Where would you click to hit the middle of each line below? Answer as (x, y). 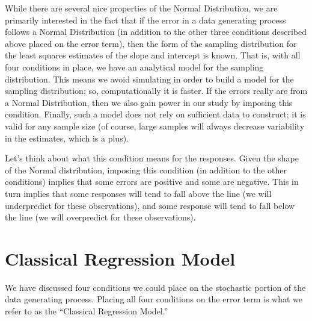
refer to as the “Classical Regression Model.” (87, 311)
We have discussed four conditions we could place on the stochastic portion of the (155, 287)
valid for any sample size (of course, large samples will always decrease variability (155, 126)
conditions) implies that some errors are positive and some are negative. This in (152, 182)
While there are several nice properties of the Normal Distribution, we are (141, 8)
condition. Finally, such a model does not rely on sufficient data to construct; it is (155, 114)
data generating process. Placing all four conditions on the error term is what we (154, 299)
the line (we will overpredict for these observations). (100, 217)
